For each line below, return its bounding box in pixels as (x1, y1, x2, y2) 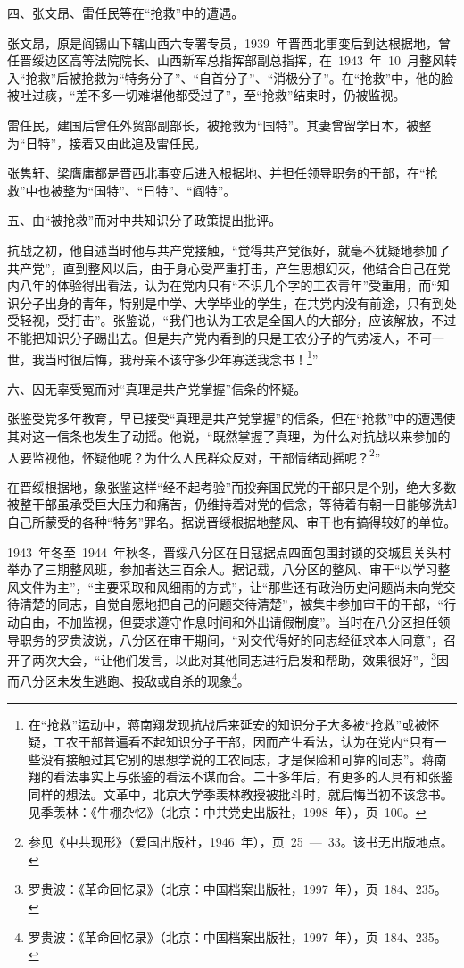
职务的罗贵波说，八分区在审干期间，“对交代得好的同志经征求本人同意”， (19, 630, 444, 648)
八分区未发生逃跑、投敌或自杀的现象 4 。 (19, 669, 250, 690)
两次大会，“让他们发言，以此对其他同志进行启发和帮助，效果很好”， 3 (31, 648, 437, 669)
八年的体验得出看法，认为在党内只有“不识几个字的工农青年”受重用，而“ (19, 276, 437, 295)
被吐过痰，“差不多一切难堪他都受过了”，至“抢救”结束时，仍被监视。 (7, 86, 406, 104)
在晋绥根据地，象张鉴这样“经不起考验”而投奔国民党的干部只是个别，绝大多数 (7, 477, 457, 496)
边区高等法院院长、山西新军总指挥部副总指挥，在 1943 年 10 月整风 (44, 51, 444, 70)
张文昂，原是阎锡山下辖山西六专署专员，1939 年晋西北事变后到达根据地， (7, 33, 438, 52)
